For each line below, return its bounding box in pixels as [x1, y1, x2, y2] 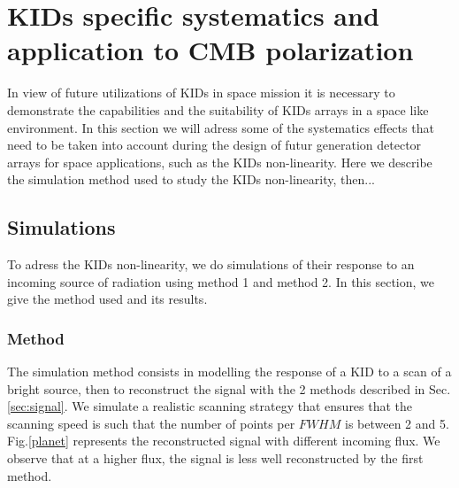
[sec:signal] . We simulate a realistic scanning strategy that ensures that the [7, 397, 413, 415]
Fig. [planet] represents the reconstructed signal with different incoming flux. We [7, 431, 440, 450]
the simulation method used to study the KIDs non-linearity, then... [7, 170, 375, 189]
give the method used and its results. [7, 290, 208, 308]
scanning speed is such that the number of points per [7, 414, 295, 432]
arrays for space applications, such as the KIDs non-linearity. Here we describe [7, 152, 432, 171]
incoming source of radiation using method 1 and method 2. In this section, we [7, 272, 434, 290]
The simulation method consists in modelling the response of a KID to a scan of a [7, 362, 452, 381]
